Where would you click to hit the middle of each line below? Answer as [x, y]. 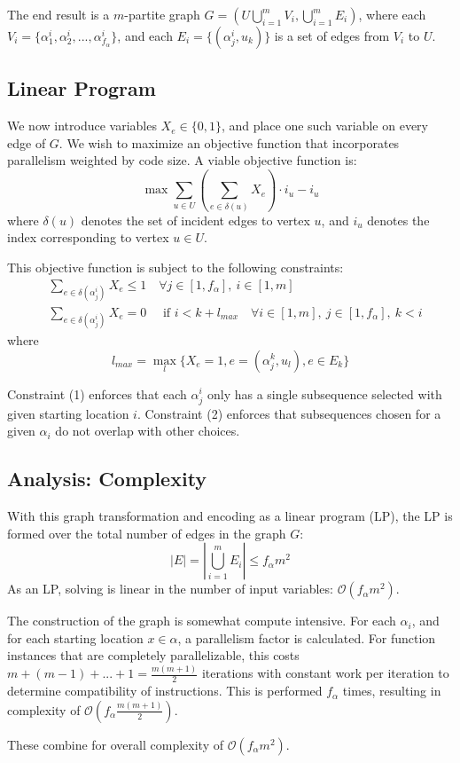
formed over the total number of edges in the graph [147, 533]
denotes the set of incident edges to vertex [195, 220]
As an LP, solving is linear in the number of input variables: [170, 589]
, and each [145, 35]
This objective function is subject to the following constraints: [175, 267]
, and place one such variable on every [324, 126]
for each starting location [75, 637]
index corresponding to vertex [88, 237]
